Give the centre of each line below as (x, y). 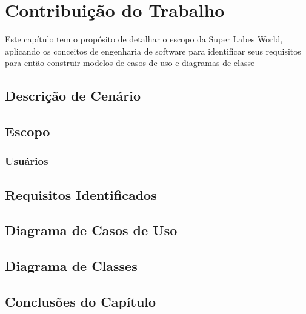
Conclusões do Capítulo (81, 302)
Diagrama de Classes (71, 266)
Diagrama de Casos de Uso (91, 230)
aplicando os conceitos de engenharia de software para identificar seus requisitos (153, 51)
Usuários (27, 161)
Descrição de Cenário (73, 95)
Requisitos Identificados (81, 194)
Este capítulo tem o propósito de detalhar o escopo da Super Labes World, (144, 39)
